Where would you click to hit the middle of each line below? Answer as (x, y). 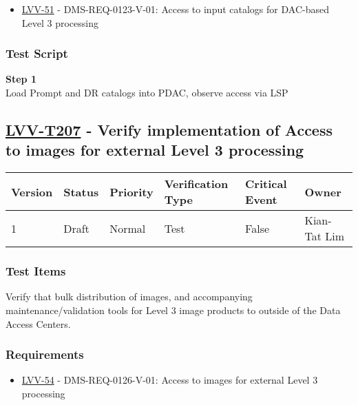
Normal (128, 228)
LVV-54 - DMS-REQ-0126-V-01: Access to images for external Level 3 (170, 380)
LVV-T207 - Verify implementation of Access (169, 129)
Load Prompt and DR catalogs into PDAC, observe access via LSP (147, 92)
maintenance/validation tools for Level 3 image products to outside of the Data (173, 310)
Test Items (36, 271)
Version (32, 191)
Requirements (45, 354)
